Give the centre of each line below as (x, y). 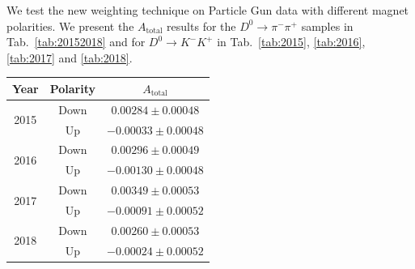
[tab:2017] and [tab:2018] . (70, 57)
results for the (201, 26)
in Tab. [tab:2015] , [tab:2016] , (291, 42)
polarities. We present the (70, 26)
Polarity (72, 88)
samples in (327, 26)
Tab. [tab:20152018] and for (76, 42)
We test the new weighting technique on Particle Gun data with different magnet (208, 10)
